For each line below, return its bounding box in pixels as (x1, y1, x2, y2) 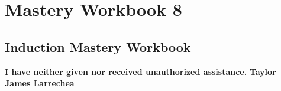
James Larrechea (5, 77, 75, 89)
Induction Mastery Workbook (5, 37, 191, 56)
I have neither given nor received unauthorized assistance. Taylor (5, 65, 276, 77)
